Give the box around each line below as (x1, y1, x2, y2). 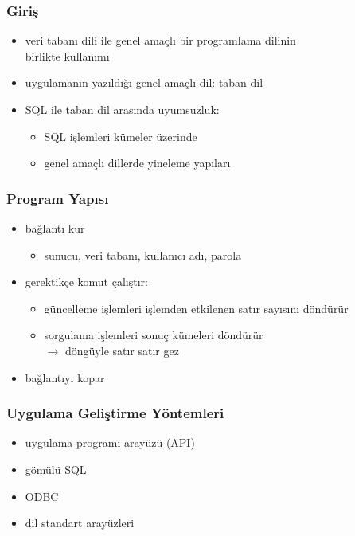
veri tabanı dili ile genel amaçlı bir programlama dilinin (25, 32, 296, 49)
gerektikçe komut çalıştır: (25, 273, 148, 290)
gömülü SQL (25, 460, 87, 477)
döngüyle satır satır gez (64, 342, 179, 358)
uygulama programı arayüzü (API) (25, 434, 195, 451)
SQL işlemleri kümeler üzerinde (44, 127, 197, 144)
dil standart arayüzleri (25, 514, 135, 531)
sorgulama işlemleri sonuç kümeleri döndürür (44, 327, 263, 343)
